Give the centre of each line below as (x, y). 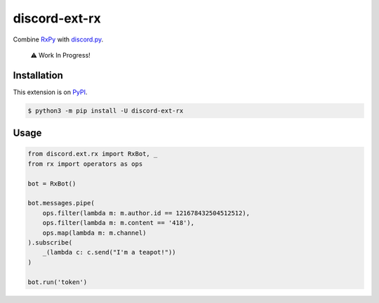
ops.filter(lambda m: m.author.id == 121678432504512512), (146, 213)
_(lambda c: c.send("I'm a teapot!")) (109, 252)
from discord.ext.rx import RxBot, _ (93, 154)
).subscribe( (50, 242)
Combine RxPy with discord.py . (58, 39)
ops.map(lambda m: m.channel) (94, 233)
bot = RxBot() (52, 183)
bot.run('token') (58, 282)
